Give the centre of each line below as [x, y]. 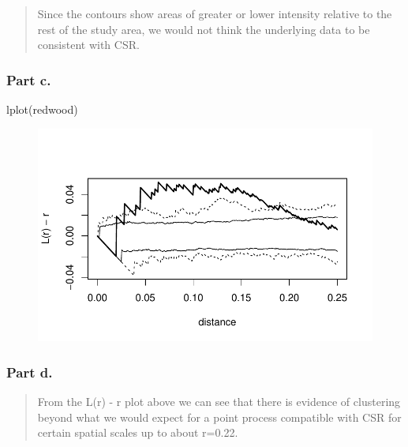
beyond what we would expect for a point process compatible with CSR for [219, 417]
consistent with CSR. [88, 45]
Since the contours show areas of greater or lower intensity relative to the [215, 13]
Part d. [30, 372]
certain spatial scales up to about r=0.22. [138, 432]
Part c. [29, 79]
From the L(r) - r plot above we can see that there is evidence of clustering [219, 402]
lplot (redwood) [42, 109]
